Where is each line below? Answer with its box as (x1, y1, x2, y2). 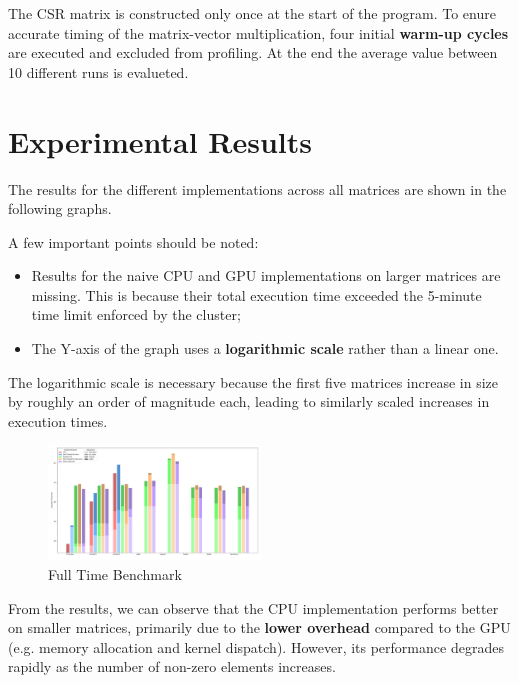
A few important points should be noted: (8, 231, 259, 252)
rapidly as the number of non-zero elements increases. (8, 656, 336, 677)
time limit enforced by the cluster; (31, 304, 241, 325)
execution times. (8, 410, 108, 431)
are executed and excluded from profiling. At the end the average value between (8, 42, 498, 63)
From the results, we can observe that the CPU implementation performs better (8, 597, 499, 618)
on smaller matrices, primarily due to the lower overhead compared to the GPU (8, 617, 511, 638)
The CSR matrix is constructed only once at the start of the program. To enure (8, 3, 496, 23)
